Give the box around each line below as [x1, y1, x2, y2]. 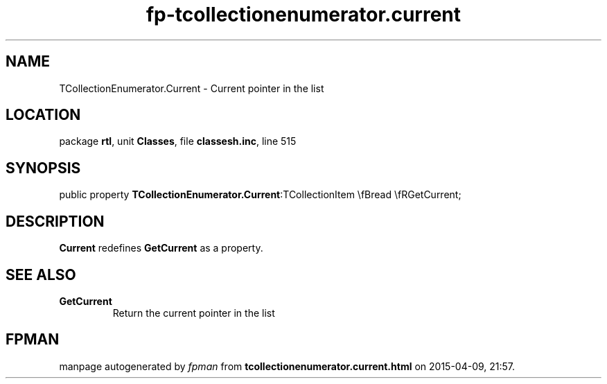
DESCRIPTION [6, 212, 105, 230]
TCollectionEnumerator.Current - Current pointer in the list [59, 82, 324, 94]
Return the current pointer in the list [112, 306, 275, 319]
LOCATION [6, 106, 81, 124]
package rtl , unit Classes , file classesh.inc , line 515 [59, 135, 297, 148]
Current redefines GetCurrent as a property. [59, 242, 263, 254]
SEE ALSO [6, 265, 76, 283]
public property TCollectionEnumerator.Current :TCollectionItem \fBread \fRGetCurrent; [59, 189, 461, 201]
